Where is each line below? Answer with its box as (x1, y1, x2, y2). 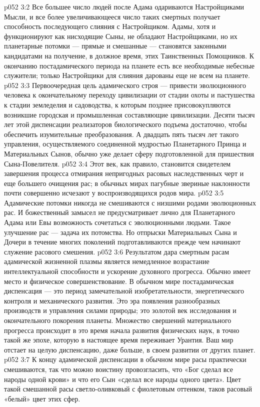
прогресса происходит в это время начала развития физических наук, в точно (4, 324, 239, 335)
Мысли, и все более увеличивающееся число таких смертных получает (4, 11, 220, 21)
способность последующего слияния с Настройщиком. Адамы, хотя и (4, 21, 216, 31)
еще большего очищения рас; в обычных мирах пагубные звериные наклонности (4, 177, 250, 188)
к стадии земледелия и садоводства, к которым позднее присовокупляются (4, 99, 231, 109)
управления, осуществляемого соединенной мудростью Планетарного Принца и (4, 138, 246, 149)
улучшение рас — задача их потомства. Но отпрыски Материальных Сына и (4, 226, 237, 237)
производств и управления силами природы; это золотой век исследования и (4, 305, 236, 315)
